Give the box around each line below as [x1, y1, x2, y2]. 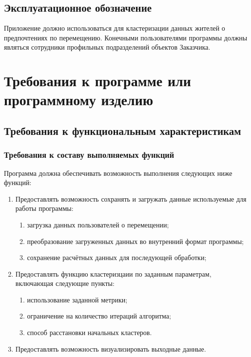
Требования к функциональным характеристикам [4, 123, 241, 138]
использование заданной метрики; [27, 294, 128, 304]
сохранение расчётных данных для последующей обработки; [27, 252, 207, 263]
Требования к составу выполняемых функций [4, 149, 174, 161]
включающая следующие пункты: [15, 278, 115, 288]
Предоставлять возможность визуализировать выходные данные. [15, 343, 206, 354]
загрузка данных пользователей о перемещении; [27, 219, 169, 229]
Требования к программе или [4, 71, 191, 91]
